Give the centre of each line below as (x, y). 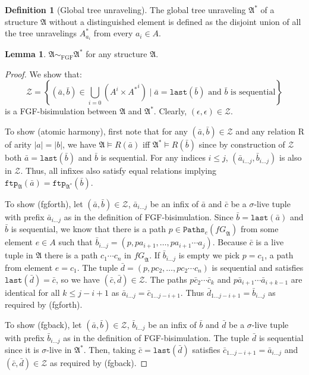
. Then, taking (110, 349)
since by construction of (242, 144)
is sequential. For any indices (153, 157)
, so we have (78, 279)
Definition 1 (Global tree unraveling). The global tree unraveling (125, 10)
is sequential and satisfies (258, 267)
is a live (270, 242)
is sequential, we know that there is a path (89, 229)
